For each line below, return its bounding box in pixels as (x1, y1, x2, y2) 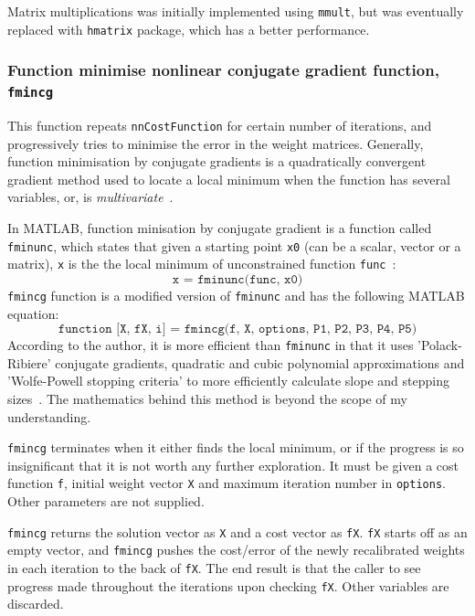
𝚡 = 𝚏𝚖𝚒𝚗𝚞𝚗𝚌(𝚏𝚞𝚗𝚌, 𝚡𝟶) (172, 272, 303, 286)
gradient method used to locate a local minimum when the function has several (7, 169, 450, 188)
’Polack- (417, 335, 462, 355)
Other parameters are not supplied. (7, 492, 205, 511)
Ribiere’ (7, 353, 51, 372)
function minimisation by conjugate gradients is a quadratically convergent (7, 152, 427, 171)
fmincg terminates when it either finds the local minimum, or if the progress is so (7, 438, 464, 457)
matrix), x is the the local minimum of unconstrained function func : (7, 254, 396, 273)
